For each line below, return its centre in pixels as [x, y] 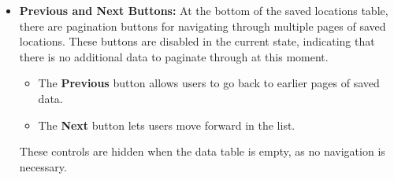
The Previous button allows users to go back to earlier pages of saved [209, 83]
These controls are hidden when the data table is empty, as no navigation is [202, 151]
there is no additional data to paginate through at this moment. [174, 56]
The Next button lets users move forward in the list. [167, 125]
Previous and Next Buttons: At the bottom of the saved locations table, [204, 10]
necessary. [43, 166]
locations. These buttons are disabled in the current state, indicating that [197, 41]
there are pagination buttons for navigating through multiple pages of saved [203, 26]
